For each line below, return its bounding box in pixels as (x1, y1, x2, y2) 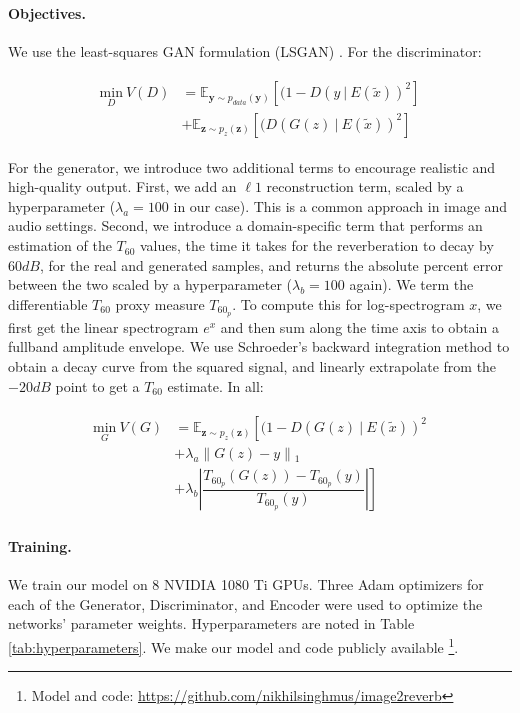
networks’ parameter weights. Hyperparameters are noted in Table (8, 613, 415, 634)
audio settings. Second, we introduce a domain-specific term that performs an (8, 215, 483, 236)
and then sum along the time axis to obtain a (220, 316, 499, 337)
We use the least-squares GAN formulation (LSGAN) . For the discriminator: (8, 40, 482, 61)
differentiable (8, 293, 88, 314)
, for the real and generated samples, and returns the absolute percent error (39, 254, 503, 275)
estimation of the (8, 235, 112, 256)
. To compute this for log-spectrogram (232, 293, 465, 314)
